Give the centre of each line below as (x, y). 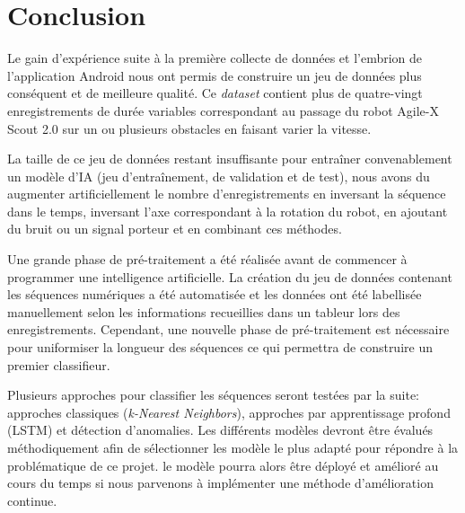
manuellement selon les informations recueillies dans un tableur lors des (204, 311)
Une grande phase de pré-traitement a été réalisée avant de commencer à (207, 259)
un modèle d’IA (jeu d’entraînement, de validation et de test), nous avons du (219, 176)
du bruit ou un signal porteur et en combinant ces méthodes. (175, 229)
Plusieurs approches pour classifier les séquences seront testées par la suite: (214, 395)
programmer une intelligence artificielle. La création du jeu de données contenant (230, 276)
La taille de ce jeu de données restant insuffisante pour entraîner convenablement (230, 159)
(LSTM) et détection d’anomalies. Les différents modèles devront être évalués (220, 430)
